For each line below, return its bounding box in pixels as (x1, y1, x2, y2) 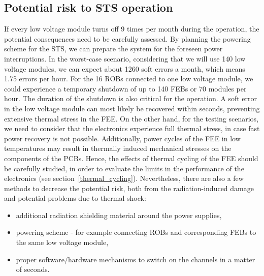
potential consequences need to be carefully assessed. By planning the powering (4, 33, 251, 44)
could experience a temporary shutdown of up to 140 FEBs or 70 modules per (4, 83, 247, 94)
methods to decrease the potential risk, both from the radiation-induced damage (4, 182, 254, 193)
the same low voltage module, (16, 237, 109, 248)
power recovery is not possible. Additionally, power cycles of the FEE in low (4, 133, 241, 143)
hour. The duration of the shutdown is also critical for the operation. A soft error (4, 93, 257, 104)
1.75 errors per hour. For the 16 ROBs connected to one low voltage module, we (4, 73, 253, 84)
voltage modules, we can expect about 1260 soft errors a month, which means (4, 63, 245, 74)
